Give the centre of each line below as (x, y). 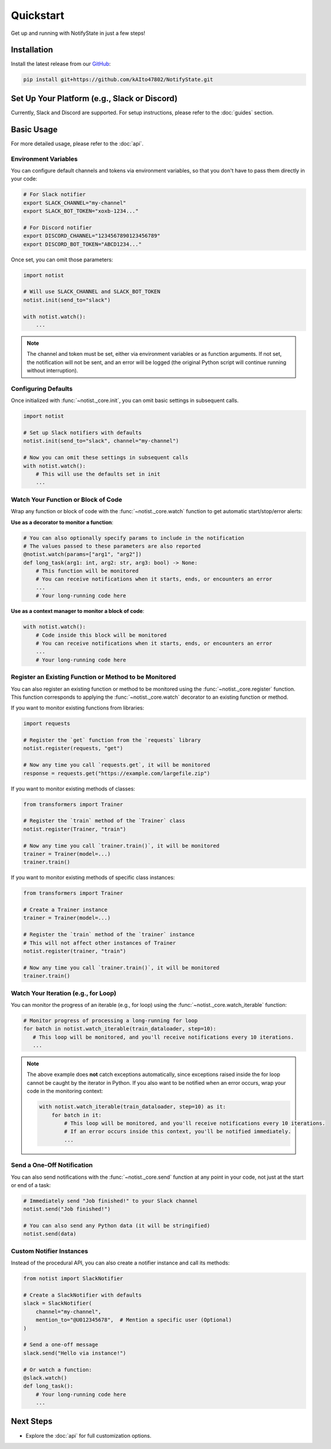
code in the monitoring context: (65, 1091)
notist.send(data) (50, 1234)
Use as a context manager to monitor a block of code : (78, 611)
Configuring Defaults (42, 388)
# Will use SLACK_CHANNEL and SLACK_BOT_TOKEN (92, 292)
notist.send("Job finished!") (67, 1209)
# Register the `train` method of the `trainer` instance (109, 935)
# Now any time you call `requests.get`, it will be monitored (117, 765)
